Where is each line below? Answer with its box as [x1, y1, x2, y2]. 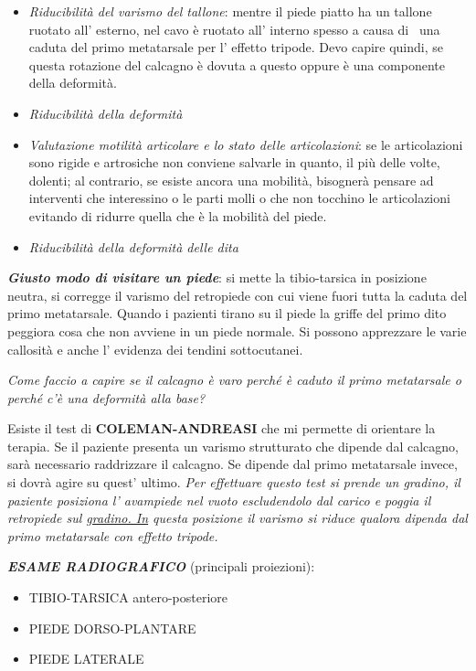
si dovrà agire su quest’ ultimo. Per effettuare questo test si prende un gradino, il [7, 473, 460, 492]
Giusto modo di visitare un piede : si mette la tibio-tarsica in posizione [7, 268, 427, 287]
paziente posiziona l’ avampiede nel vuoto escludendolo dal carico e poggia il [7, 490, 431, 509]
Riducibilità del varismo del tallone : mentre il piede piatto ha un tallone [28, 2, 432, 20]
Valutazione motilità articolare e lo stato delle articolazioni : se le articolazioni [28, 134, 463, 154]
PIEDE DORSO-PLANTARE [28, 618, 196, 637]
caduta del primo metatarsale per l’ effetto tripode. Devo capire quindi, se [28, 37, 444, 57]
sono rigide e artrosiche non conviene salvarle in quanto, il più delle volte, [28, 153, 440, 172]
